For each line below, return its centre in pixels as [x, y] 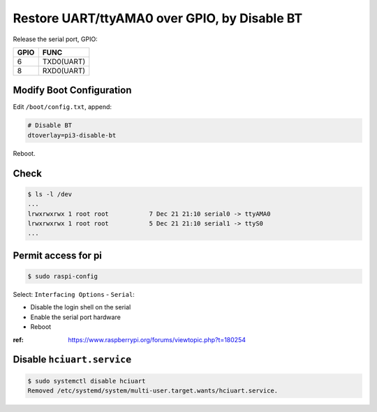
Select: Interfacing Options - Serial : [74, 294]
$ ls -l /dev [50, 194]
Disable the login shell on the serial [81, 307]
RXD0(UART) [64, 71]
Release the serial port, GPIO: [55, 39]
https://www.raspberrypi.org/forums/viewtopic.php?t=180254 [157, 339]
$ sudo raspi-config [62, 276]
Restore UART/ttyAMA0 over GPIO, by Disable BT [158, 18]
